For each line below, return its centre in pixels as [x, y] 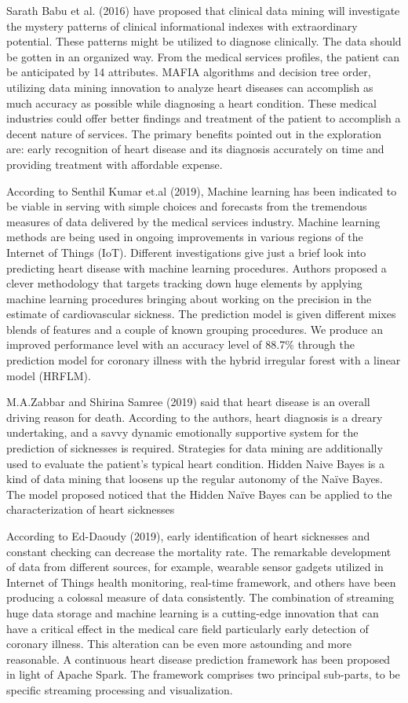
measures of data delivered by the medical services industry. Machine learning [193, 221]
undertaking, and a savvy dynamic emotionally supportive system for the [182, 432]
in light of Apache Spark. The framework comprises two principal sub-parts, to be [203, 674]
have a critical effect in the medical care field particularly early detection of [188, 628]
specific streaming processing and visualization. [120, 689]
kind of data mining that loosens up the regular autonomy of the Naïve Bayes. [195, 479]
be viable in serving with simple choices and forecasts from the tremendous [187, 206]
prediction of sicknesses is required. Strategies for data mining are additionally [195, 448]
